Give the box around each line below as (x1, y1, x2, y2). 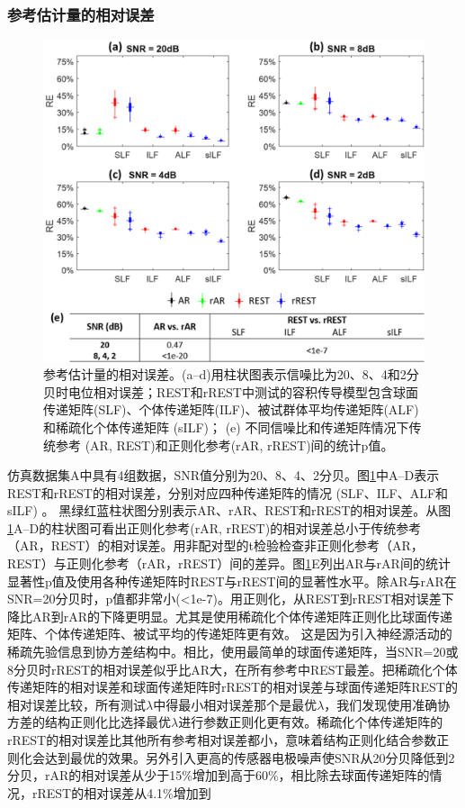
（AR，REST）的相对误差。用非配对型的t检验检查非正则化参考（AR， (7, 536, 424, 555)
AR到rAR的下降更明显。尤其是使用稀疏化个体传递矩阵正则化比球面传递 (31, 606, 453, 625)
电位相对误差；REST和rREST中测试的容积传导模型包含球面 (67, 382, 418, 401)
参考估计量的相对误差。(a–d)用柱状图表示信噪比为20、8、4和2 (43, 365, 407, 384)
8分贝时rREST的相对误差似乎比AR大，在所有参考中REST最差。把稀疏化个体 (7, 659, 458, 678)
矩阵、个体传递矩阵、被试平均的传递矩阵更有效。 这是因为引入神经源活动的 (7, 624, 452, 643)
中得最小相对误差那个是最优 (153, 695, 317, 713)
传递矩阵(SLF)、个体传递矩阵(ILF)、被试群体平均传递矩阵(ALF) (43, 400, 419, 419)
